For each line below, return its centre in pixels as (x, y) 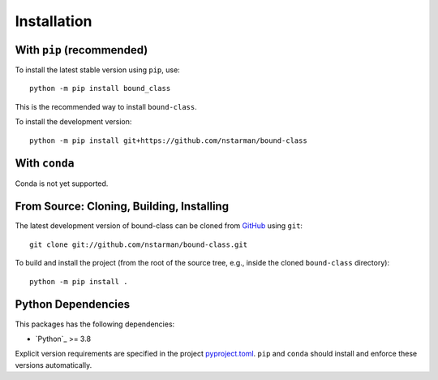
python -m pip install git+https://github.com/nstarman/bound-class (168, 140)
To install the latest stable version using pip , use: (97, 70)
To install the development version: (73, 122)
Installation (54, 21)
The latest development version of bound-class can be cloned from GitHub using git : (159, 226)
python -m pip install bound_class (100, 89)
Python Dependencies (72, 304)
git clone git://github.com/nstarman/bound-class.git (138, 244)
